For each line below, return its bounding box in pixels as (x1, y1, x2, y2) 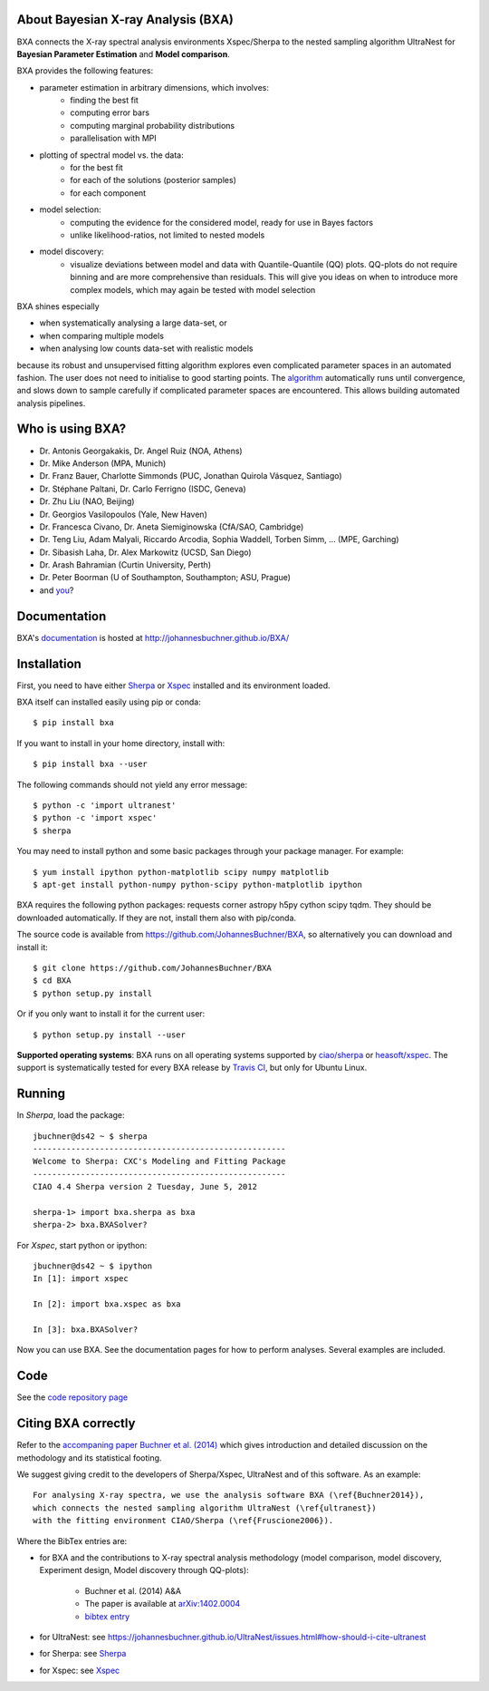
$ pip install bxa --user (33, 759, 149, 770)
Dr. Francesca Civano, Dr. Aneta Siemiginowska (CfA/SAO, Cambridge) (39, 521, 304, 532)
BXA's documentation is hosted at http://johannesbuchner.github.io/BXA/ (16, 632, 290, 643)
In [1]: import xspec (33, 1274, 129, 1284)
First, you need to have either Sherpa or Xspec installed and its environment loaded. (16, 680, 331, 691)
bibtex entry (84, 1610, 130, 1622)
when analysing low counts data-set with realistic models (39, 343, 254, 354)
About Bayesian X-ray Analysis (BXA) (16, 12, 235, 27)
